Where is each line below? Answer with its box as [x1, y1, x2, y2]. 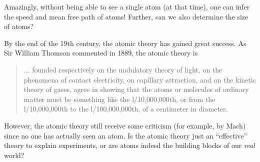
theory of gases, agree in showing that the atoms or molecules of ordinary [23, 84, 249, 94]
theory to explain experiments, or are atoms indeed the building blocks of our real [4, 140, 255, 150]
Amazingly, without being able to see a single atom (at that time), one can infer [4, 1, 250, 11]
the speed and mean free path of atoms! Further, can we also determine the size [4, 11, 248, 21]
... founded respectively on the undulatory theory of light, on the [23, 64, 222, 74]
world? [4, 149, 24, 160]
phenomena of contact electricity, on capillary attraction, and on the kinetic [23, 74, 256, 84]
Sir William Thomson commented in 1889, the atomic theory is [4, 47, 198, 58]
